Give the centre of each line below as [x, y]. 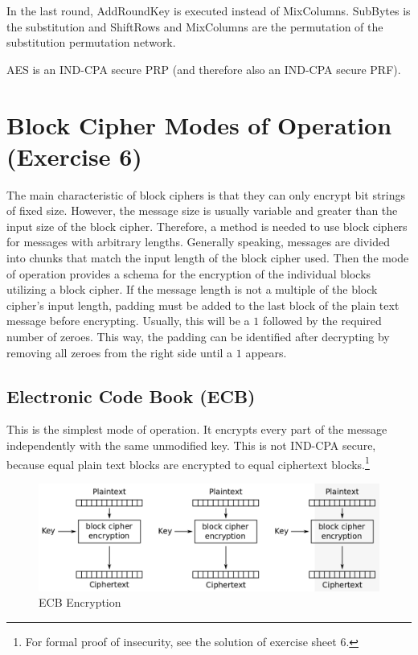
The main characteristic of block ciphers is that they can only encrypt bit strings [206, 194]
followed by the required [322, 321]
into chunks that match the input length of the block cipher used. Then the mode [208, 258]
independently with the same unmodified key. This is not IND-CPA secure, [191, 445]
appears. [266, 352]
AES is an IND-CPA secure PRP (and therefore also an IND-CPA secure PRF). [204, 69]
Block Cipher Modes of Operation [199, 124]
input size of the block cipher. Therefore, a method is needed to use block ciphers [207, 226]
